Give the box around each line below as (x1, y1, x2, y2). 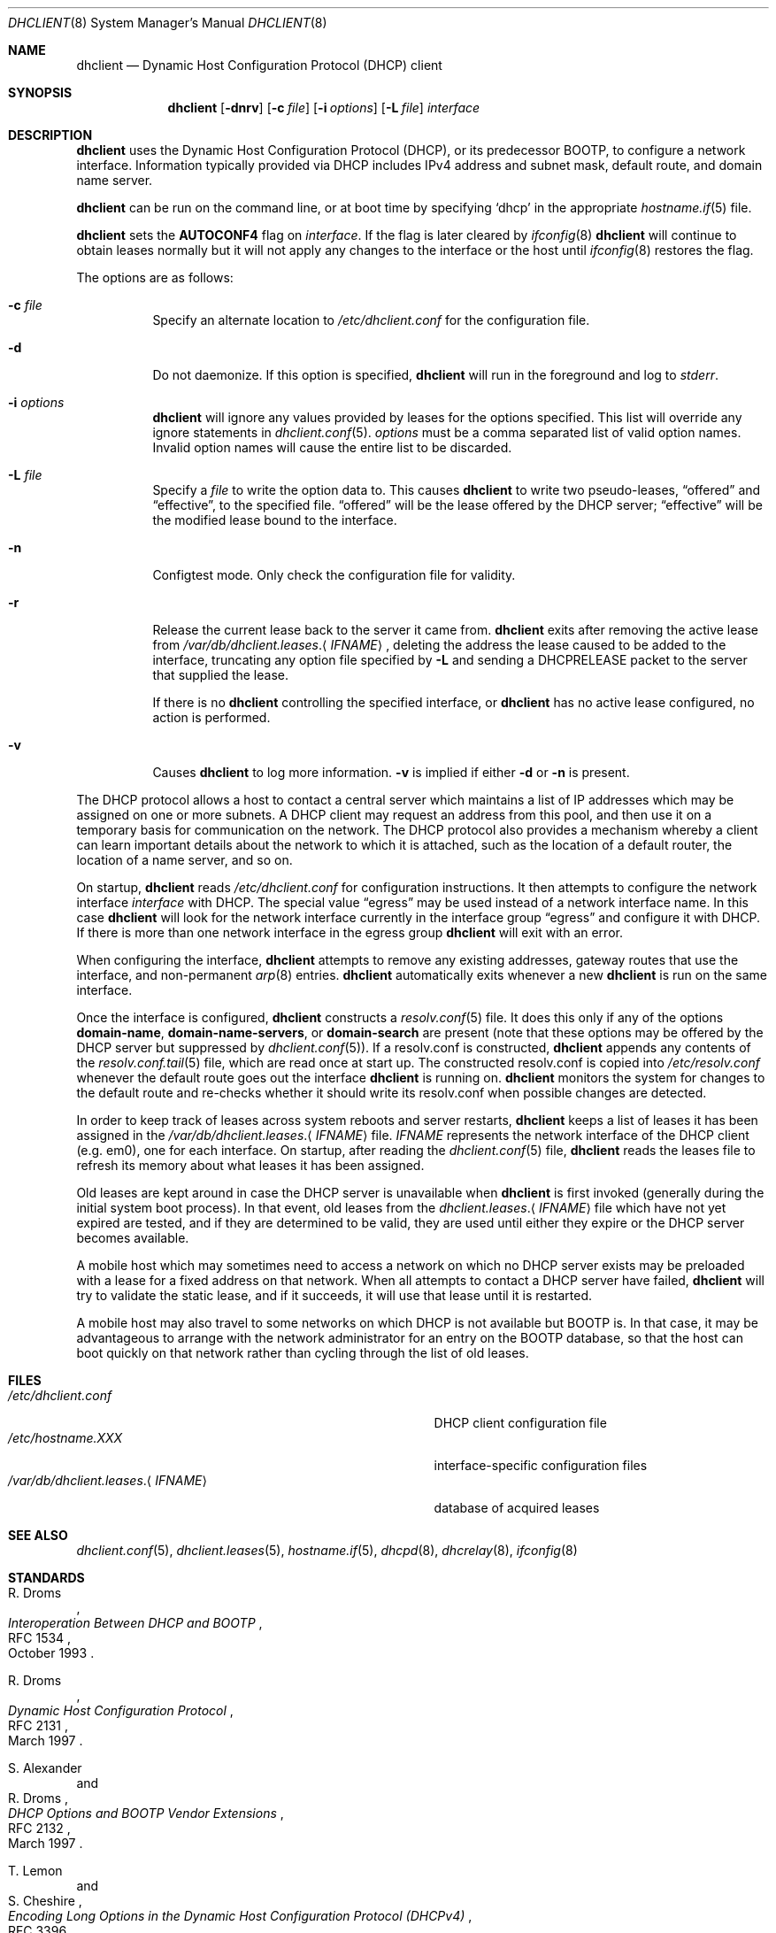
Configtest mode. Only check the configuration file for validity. (152, 567, 516, 582)
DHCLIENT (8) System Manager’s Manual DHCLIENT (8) (8, 15, 327, 30)
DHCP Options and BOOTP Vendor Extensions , (8, 1806, 284, 1821)
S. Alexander (8, 1760, 82, 1775)
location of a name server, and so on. (76, 852, 293, 867)
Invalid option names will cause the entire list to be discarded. (152, 440, 512, 455)
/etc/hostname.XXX (8, 1430, 123, 1445)
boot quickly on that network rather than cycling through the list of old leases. (76, 1345, 529, 1360)
